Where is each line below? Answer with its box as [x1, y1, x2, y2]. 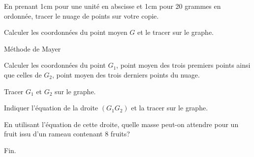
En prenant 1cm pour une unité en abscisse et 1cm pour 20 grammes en [4, 1, 221, 11]
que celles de [4, 69, 42, 79]
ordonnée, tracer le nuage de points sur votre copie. [4, 10, 159, 21]
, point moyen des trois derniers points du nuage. [52, 69, 200, 79]
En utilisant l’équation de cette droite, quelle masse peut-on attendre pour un [4, 119, 239, 129]
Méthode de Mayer [4, 43, 61, 53]
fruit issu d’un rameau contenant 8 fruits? [4, 129, 130, 139]
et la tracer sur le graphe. [131, 103, 208, 113]
